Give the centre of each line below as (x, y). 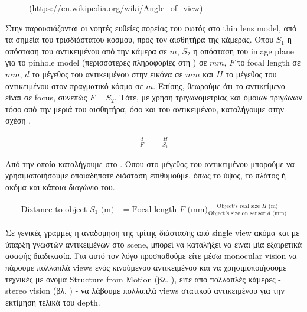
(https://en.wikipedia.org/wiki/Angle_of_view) (116, 8)
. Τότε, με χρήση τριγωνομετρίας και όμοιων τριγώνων (208, 97)
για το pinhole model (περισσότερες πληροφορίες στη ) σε (106, 62)
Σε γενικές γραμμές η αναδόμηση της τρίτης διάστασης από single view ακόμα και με (153, 233)
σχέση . (18, 120)
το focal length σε (269, 62)
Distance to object (54, 209)
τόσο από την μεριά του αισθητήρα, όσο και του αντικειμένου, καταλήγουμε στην (145, 108)
